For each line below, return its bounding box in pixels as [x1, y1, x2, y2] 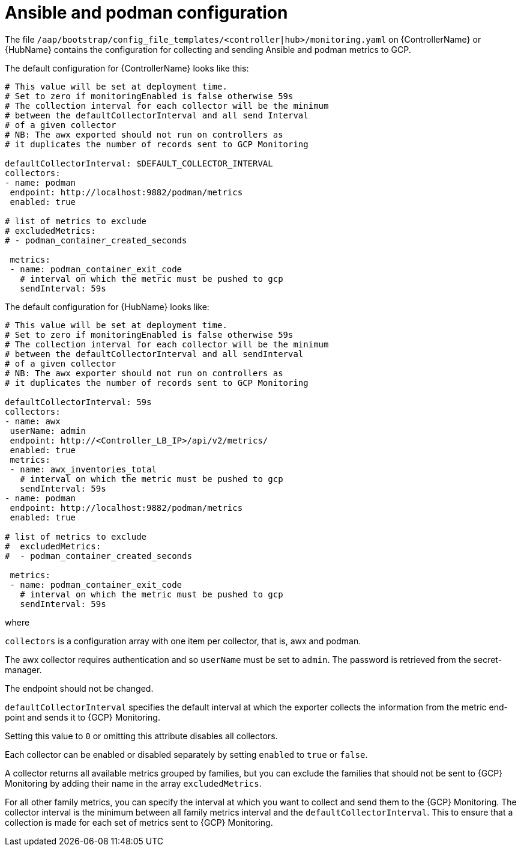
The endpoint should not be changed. [5, 683, 154, 694]
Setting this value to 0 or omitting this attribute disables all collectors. [5, 730, 278, 741]
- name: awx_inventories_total [10, 464, 157, 474]
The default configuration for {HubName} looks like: [5, 301, 209, 312]
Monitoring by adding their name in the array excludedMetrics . [5, 778, 262, 788]
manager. [5, 664, 42, 675]
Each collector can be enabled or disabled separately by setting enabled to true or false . [5, 749, 368, 760]
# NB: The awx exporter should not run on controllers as [5, 368, 283, 378]
